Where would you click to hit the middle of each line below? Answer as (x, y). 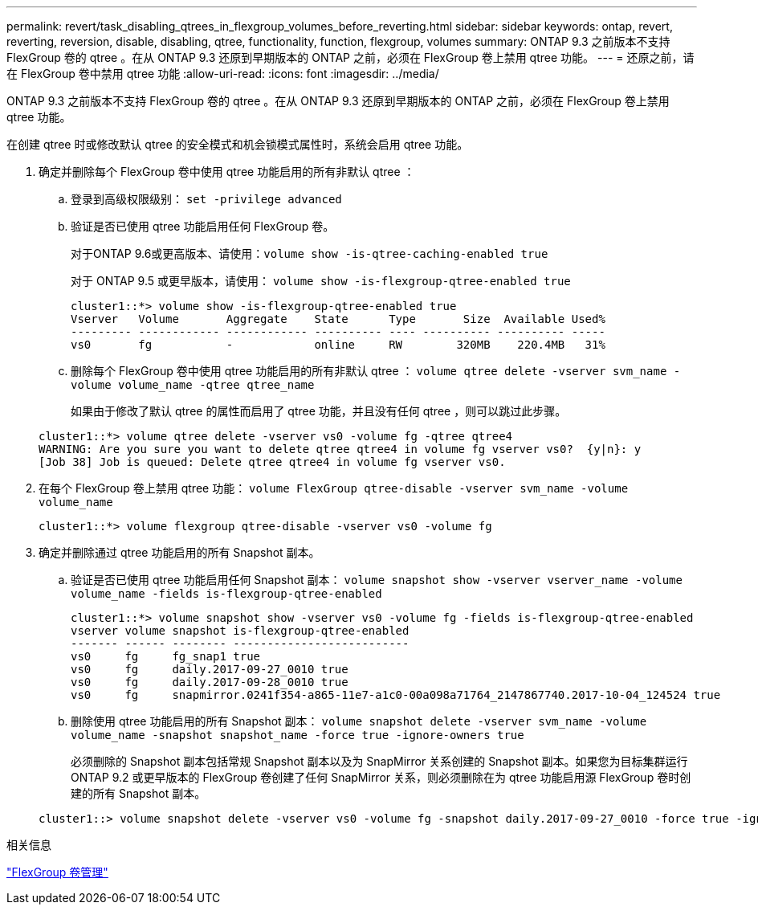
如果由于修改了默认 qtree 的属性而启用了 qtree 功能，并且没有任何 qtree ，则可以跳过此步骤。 (319, 411)
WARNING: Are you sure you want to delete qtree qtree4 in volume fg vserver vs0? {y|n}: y (340, 449)
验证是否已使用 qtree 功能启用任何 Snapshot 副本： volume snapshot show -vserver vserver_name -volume (377, 580)
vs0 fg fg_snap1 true (166, 656)
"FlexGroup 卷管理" (57, 872)
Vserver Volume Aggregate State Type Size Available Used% (338, 319)
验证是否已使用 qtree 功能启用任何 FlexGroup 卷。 (203, 226)
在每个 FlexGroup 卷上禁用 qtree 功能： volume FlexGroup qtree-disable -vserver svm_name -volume (334, 488)
